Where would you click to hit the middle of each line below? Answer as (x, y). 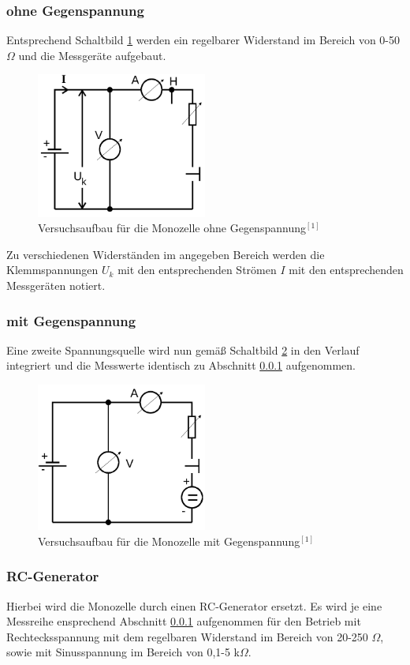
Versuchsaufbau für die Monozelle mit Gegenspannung (169, 541)
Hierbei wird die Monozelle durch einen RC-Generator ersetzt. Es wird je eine (194, 605)
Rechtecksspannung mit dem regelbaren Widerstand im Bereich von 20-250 (187, 636)
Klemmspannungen (52, 270)
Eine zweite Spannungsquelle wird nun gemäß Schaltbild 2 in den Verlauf (183, 349)
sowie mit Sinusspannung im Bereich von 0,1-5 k (123, 652)
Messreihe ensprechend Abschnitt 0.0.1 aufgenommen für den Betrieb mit (184, 621)
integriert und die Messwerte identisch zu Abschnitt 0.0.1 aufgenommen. (181, 365)
